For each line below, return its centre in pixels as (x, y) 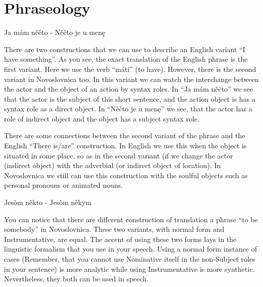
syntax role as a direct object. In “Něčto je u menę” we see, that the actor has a (128, 109)
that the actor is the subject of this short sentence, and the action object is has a (130, 98)
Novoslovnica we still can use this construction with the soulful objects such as (126, 175)
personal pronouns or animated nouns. (63, 185)
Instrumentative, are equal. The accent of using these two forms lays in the (120, 239)
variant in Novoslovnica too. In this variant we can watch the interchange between (131, 79)
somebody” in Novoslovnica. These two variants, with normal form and (114, 229)
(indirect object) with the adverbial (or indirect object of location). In (113, 165)
